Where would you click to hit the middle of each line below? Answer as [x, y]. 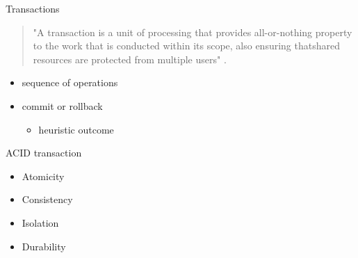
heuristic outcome [76, 129]
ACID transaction [44, 153]
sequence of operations [70, 82]
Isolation [40, 222]
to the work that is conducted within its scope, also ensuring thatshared [186, 46]
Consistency [47, 199]
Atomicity [43, 176]
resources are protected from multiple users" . [130, 59]
